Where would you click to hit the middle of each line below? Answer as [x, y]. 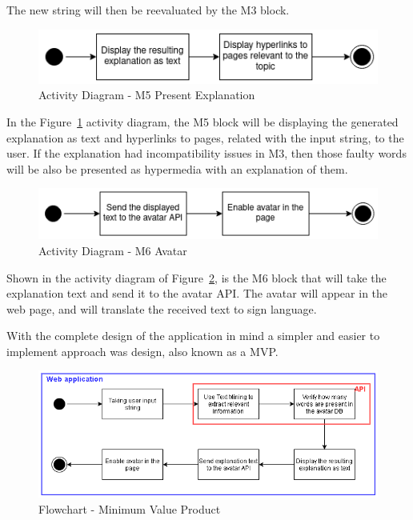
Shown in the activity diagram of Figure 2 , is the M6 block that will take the [196, 277]
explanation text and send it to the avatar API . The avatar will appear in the [197, 293]
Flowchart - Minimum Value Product [130, 509]
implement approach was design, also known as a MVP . [142, 351]
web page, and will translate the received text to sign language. [162, 308]
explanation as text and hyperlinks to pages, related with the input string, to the [205, 137]
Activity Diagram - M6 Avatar [113, 250]
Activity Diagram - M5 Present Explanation [147, 95]
